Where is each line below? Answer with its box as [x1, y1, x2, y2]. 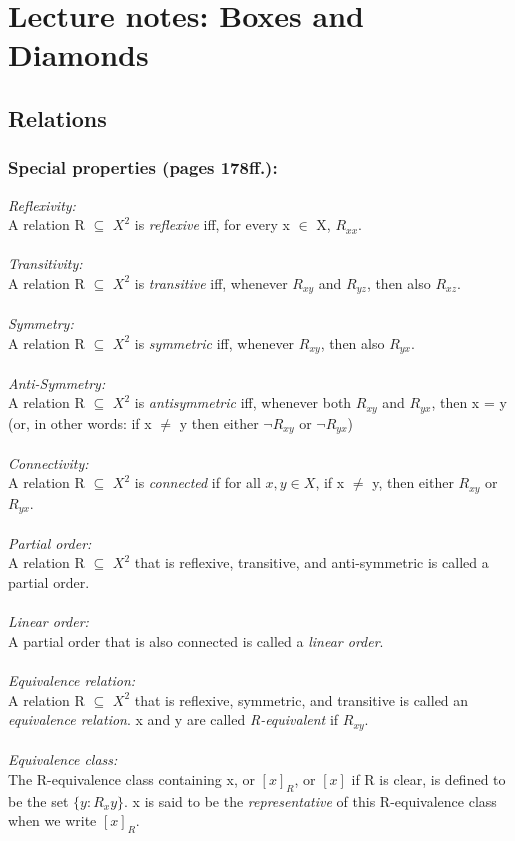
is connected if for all [134, 472, 261, 493]
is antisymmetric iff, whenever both [134, 392, 352, 413]
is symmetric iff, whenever [134, 332, 295, 353]
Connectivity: [8, 452, 89, 473]
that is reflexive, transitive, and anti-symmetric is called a [134, 552, 489, 573]
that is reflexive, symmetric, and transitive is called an [134, 689, 469, 710]
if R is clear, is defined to [351, 768, 506, 789]
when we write [8, 810, 97, 831]
